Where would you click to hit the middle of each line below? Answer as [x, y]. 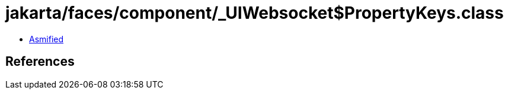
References [40, 62]
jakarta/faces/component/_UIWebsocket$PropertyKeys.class [255, 13]
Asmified [47, 39]
